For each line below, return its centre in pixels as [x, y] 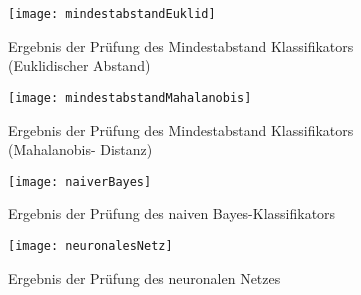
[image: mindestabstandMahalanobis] [130, 97]
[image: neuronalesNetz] [90, 245]
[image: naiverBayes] [80, 181]
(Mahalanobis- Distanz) [80, 149]
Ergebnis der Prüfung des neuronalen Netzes [144, 277]
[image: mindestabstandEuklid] [112, 14]
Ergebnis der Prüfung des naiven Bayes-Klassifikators [172, 213]
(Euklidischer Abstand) [79, 65]
